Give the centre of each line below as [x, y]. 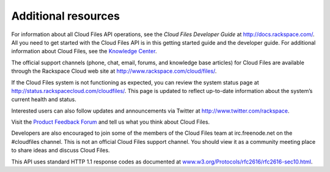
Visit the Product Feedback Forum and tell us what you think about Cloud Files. [111, 122]
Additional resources [66, 16]
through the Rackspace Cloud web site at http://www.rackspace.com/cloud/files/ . [114, 71]
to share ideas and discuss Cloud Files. [61, 151]
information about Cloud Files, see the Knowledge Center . [84, 51]
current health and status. [44, 99]
